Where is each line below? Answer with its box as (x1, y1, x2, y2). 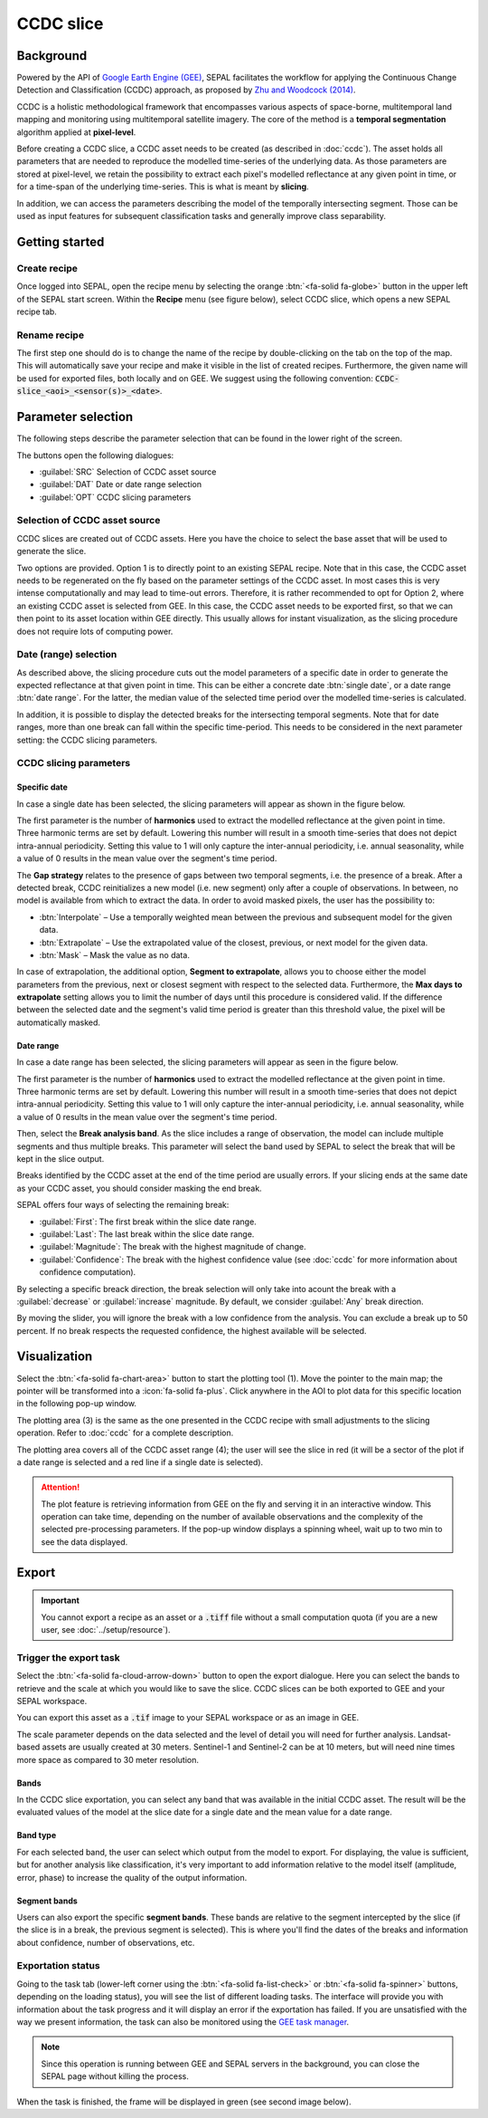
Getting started (16, 234, 105, 249)
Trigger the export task (16, 1651, 121, 1663)
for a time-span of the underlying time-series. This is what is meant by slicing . (16, 181, 309, 192)
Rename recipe (16, 329, 85, 341)
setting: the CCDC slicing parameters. (16, 734, 158, 745)
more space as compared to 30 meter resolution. (16, 1754, 199, 1765)
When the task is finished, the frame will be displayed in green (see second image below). (16, 2096, 352, 2107)
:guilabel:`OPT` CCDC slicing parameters (39, 492, 192, 503)
